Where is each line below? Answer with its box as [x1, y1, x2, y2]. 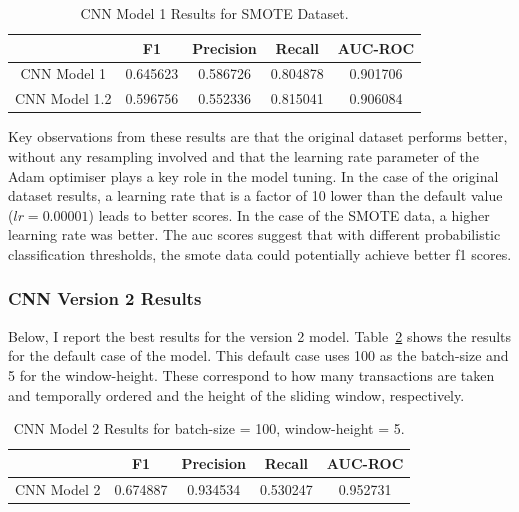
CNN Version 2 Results [8, 286, 202, 311]
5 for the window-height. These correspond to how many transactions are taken [8, 364, 495, 385]
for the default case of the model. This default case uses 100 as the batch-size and [8, 345, 509, 366]
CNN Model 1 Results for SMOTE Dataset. [80, 3, 349, 23]
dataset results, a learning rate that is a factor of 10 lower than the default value [8, 185, 503, 206]
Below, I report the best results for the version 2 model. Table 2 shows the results [8, 325, 512, 346]
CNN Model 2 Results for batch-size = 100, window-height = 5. [13, 418, 405, 439]
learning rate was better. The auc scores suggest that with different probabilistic [8, 224, 501, 245]
